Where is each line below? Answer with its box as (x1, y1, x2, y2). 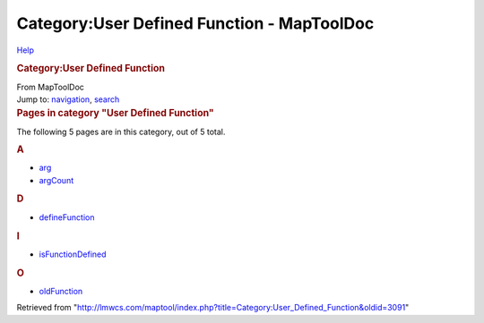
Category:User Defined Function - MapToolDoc (16, 13, 375, 33)
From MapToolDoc (16, 81, 85, 92)
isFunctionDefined (39, 249, 107, 259)
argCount (39, 174, 74, 185)
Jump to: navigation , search (16, 94, 120, 105)
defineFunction (39, 211, 95, 223)
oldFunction (39, 285, 83, 296)
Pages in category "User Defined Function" (16, 107, 214, 120)
